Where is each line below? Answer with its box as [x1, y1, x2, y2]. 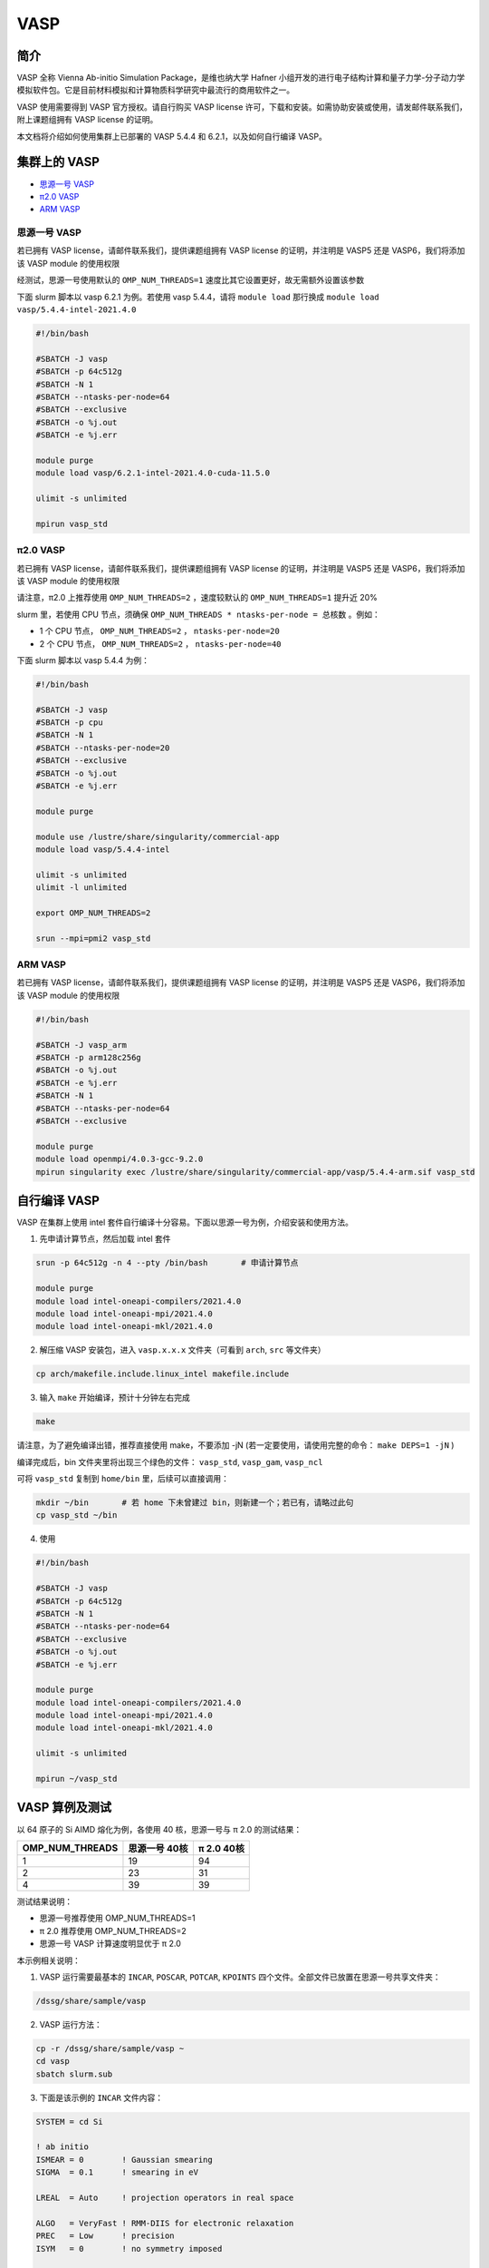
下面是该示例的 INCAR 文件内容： [39, 2092, 164, 2103]
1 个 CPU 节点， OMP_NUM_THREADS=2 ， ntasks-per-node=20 [39, 626, 280, 637]
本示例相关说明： [16, 1955, 81, 1966]
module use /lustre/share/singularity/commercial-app [35, 831, 280, 842]
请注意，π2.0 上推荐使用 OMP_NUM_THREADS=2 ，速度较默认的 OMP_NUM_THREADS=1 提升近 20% [16, 592, 378, 603]
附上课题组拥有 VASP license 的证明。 [16, 114, 158, 125]
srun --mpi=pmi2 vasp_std [35, 933, 151, 943]
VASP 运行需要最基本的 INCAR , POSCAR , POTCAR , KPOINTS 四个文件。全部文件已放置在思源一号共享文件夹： [39, 1971, 441, 1982]
